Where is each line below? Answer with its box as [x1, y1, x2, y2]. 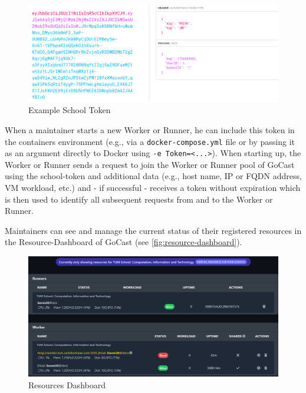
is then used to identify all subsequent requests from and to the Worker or [5, 193, 273, 205]
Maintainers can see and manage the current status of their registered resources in [5, 224, 302, 236]
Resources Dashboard [28, 378, 106, 391]
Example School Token [28, 104, 111, 116]
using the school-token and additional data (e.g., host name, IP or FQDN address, [5, 170, 302, 182]
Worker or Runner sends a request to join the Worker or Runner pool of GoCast [5, 158, 295, 170]
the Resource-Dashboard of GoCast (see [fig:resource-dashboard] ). [5, 236, 242, 248]
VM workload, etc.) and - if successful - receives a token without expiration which [5, 181, 301, 194]
